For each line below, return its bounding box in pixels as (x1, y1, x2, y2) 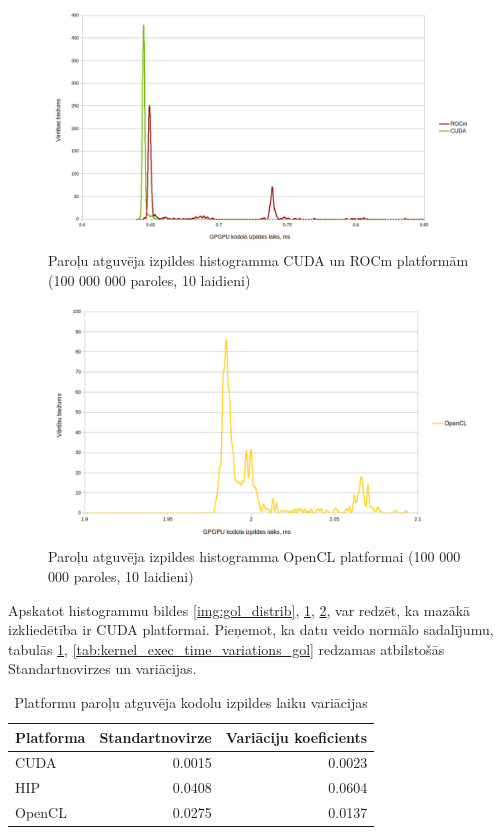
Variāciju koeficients (225, 726, 368, 747)
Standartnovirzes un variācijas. (8, 658, 197, 679)
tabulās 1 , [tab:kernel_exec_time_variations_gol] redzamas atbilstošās (8, 638, 445, 659)
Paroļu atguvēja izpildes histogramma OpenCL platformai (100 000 (48, 546, 461, 567)
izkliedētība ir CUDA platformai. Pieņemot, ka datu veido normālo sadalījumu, (8, 619, 494, 640)
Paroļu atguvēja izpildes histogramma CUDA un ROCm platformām (48, 250, 469, 271)
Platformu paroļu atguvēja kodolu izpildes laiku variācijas (14, 691, 368, 712)
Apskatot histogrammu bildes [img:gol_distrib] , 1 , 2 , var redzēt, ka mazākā (8, 599, 471, 620)
